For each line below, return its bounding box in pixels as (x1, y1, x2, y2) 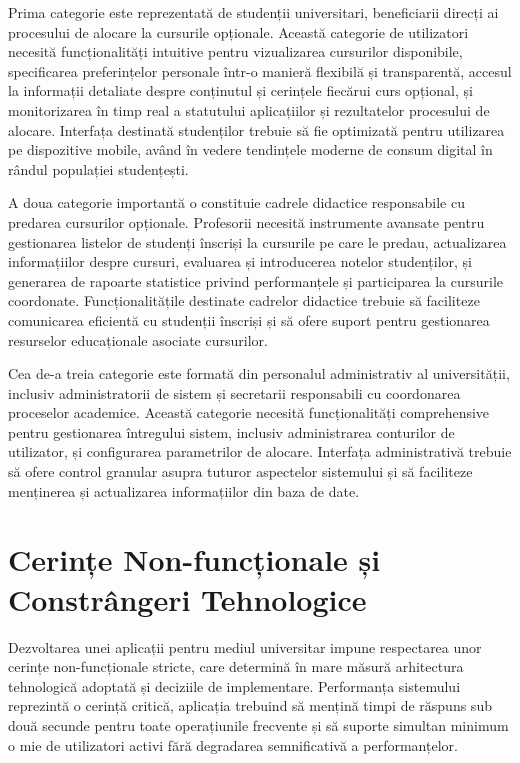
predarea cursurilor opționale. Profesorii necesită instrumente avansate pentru (8, 211, 485, 232)
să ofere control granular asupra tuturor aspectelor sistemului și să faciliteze (8, 461, 473, 482)
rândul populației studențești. (8, 158, 189, 179)
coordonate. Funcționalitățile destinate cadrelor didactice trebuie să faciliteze (8, 290, 480, 311)
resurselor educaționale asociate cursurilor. (8, 329, 268, 350)
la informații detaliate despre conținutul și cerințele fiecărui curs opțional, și (8, 80, 473, 101)
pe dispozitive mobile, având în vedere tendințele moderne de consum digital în (8, 139, 493, 160)
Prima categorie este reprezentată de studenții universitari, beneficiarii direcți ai (8, 2, 499, 22)
